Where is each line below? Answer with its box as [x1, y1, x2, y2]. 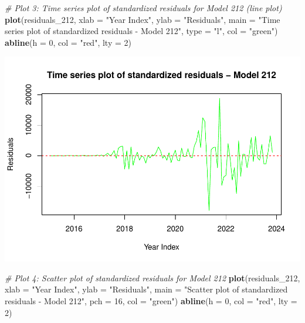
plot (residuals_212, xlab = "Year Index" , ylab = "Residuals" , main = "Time [5, 13, 280, 25]
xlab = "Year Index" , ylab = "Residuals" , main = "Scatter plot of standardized [5, 283, 288, 295]
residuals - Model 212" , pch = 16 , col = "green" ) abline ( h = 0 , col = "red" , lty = [5, 295, 297, 307]
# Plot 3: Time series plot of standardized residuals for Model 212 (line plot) [5, 2, 282, 14]
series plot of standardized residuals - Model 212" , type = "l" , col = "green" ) [5, 25, 278, 37]
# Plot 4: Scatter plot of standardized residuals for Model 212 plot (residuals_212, [5, 271, 300, 284]
